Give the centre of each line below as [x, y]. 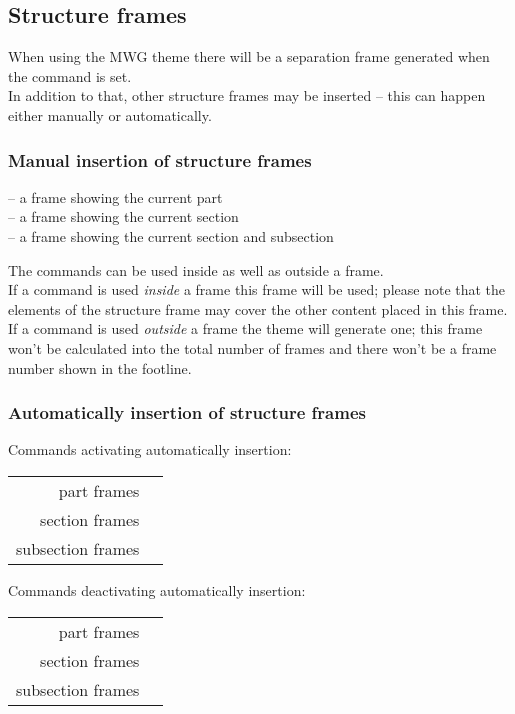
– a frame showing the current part [115, 196]
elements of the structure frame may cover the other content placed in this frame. [258, 308]
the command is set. [70, 75]
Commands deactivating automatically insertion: [157, 589]
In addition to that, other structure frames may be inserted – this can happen [247, 95]
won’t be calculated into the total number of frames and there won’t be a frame [252, 347]
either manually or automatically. [110, 114]
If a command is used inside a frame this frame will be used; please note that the [257, 289]
